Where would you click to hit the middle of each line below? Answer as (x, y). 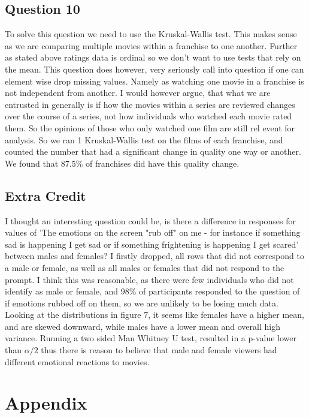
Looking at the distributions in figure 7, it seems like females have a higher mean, (155, 315)
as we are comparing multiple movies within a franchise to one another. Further (151, 45)
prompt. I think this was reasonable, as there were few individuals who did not (149, 279)
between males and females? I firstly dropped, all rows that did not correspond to (154, 256)
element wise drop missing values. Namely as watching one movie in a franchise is (154, 81)
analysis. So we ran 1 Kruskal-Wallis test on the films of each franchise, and (144, 139)
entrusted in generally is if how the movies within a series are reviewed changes (150, 104)
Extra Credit (46, 195)
